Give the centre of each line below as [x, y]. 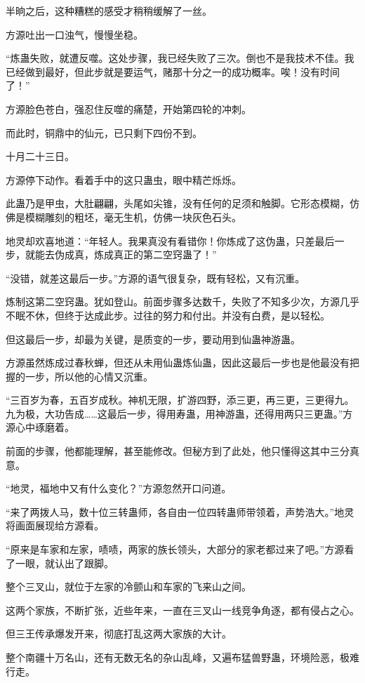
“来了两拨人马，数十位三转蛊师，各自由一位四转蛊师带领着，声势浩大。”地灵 [180, 511]
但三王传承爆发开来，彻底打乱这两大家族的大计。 [119, 634]
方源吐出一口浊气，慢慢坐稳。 [74, 34]
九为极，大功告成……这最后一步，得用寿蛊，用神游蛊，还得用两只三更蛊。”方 [179, 413]
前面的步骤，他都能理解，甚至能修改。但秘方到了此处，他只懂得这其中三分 [178, 451]
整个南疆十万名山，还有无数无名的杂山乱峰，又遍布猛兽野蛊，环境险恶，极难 [182, 657]
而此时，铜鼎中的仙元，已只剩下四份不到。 [104, 132]
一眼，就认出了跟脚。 [64, 563]
